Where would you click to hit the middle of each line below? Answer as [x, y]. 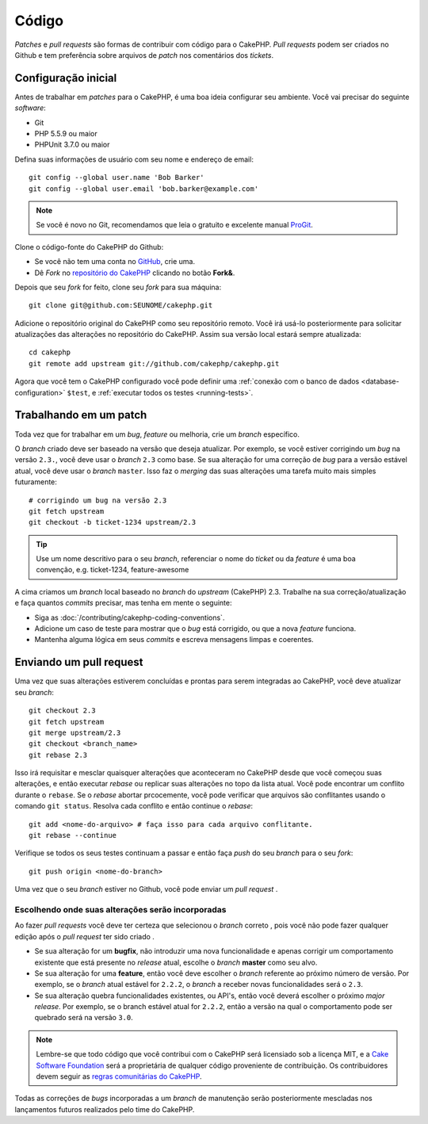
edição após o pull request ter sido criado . [84, 936]
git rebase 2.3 [58, 755]
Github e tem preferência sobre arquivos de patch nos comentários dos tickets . [144, 55]
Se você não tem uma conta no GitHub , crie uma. [115, 262]
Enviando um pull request [79, 662]
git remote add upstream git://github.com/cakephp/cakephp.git [154, 363]
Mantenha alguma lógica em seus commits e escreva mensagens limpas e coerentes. [174, 640]
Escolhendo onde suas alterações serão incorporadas [120, 909]
